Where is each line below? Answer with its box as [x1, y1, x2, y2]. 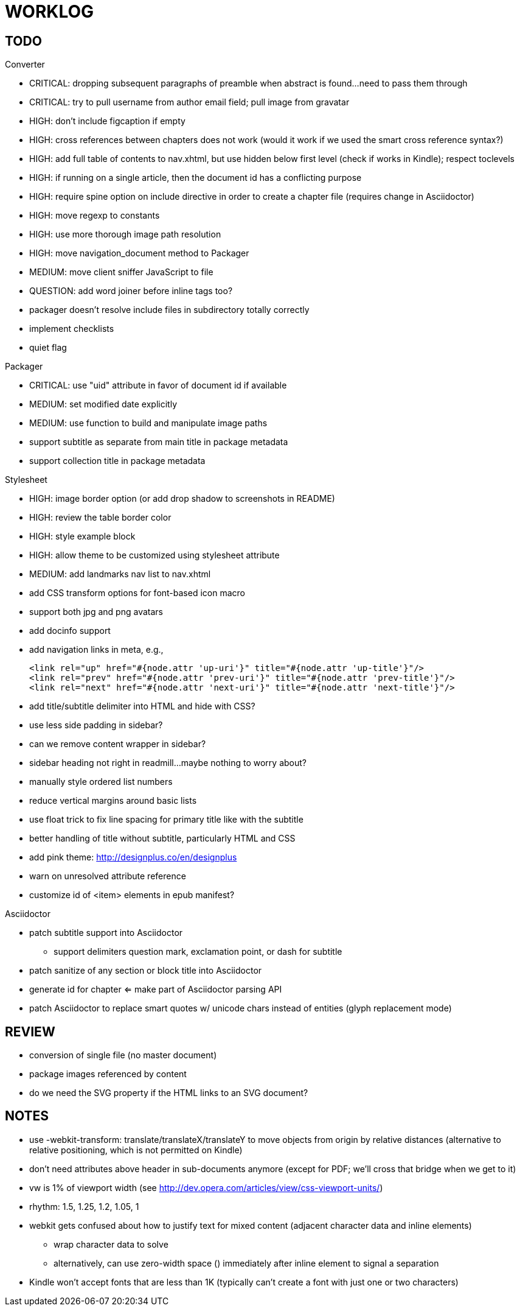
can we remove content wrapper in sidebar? [29, 739, 206, 750]
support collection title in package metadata [29, 455, 206, 466]
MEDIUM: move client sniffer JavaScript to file [29, 267, 213, 278]
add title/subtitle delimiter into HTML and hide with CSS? [29, 701, 255, 712]
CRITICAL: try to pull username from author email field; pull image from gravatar [29, 97, 350, 108]
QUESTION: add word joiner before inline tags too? [29, 286, 233, 297]
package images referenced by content [29, 1069, 187, 1080]
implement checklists [29, 323, 114, 334]
